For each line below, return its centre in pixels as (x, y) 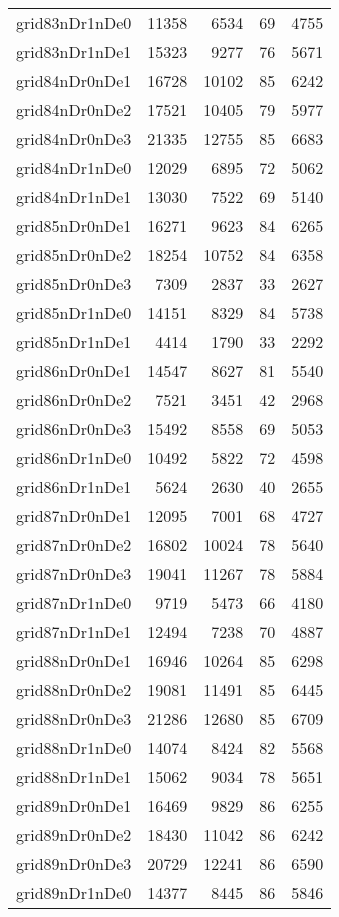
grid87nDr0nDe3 (74, 573)
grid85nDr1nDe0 (74, 312)
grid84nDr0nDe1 (74, 80)
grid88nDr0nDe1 (74, 660)
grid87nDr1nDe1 (74, 631)
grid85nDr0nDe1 (74, 225)
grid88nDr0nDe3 (74, 718)
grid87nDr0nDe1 (74, 515)
